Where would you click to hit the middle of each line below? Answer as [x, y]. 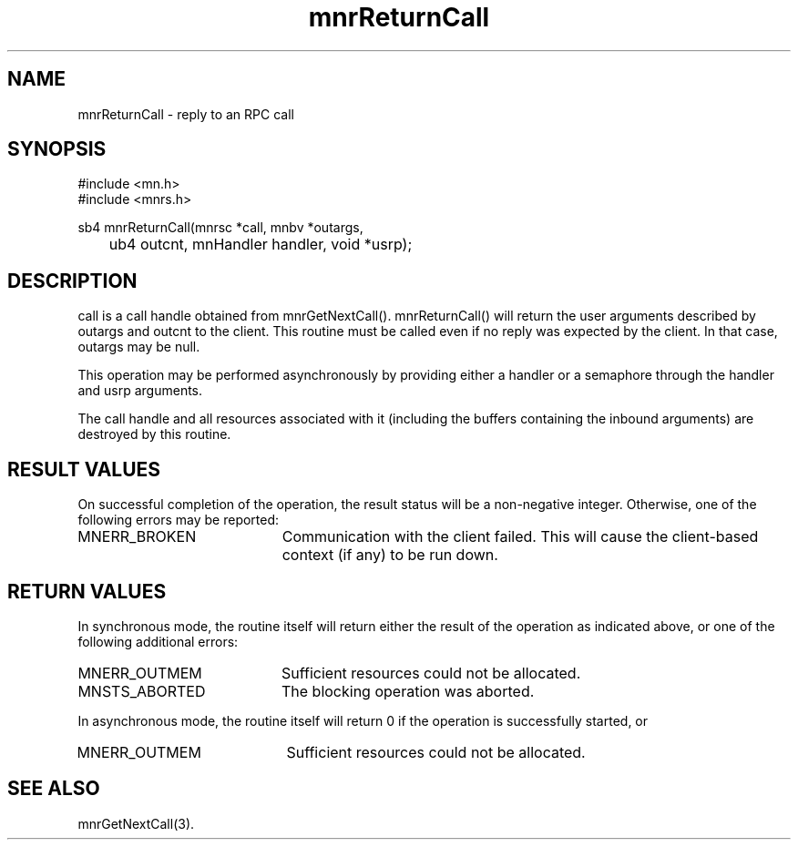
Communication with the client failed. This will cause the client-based [520, 537]
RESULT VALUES [84, 469]
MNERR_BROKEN [137, 537]
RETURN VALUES [87, 591]
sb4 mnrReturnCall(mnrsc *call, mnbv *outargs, [220, 228]
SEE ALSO [54, 789]
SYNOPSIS [57, 149]
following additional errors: [158, 641]
